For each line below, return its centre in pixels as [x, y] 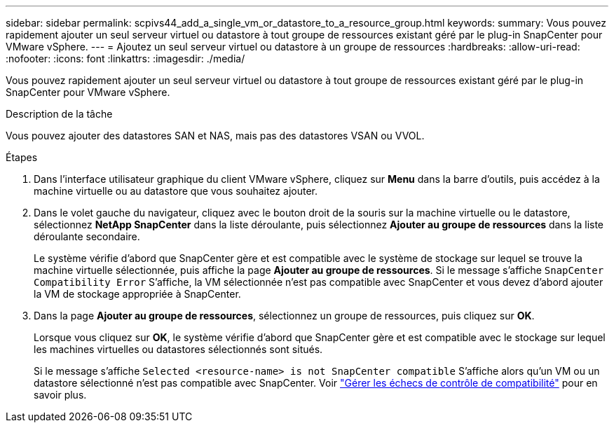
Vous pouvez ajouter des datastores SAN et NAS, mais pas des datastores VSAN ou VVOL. [215, 136]
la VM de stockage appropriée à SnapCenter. [137, 294]
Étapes [22, 157]
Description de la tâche [59, 114]
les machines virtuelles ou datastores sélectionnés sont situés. [178, 349]
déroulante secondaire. [87, 236]
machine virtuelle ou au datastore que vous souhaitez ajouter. [176, 191]
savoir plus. [60, 395]
